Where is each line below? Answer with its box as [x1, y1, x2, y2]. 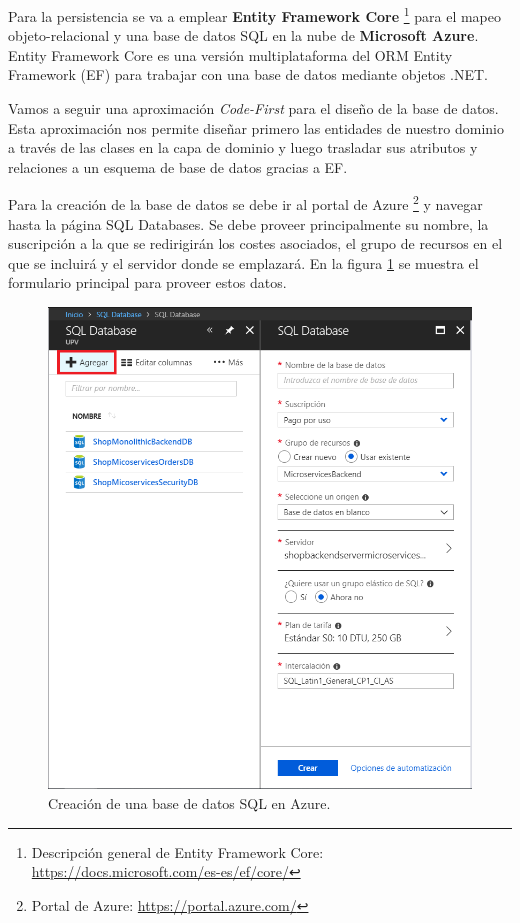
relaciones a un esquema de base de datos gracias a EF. [8, 156, 348, 177]
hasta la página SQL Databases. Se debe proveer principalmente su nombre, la [8, 213, 489, 234]
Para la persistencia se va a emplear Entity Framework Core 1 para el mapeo [8, 3, 502, 26]
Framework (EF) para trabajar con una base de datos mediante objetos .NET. [8, 64, 488, 85]
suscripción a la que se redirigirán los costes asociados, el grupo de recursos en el [8, 233, 503, 254]
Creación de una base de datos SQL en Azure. [48, 792, 331, 813]
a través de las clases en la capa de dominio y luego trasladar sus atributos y [8, 137, 478, 158]
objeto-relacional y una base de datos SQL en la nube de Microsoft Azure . [8, 25, 479, 46]
